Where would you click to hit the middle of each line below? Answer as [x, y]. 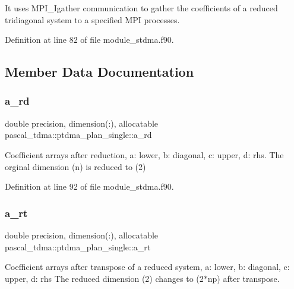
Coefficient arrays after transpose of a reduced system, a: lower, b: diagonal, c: [147, 267]
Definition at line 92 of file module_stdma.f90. [89, 186]
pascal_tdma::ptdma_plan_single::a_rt [78, 246]
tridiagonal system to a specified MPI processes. [92, 19]
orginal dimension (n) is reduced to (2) [75, 166]
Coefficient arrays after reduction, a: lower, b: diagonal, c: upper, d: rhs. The [144, 154]
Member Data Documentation [99, 72]
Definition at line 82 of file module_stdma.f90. [89, 40]
